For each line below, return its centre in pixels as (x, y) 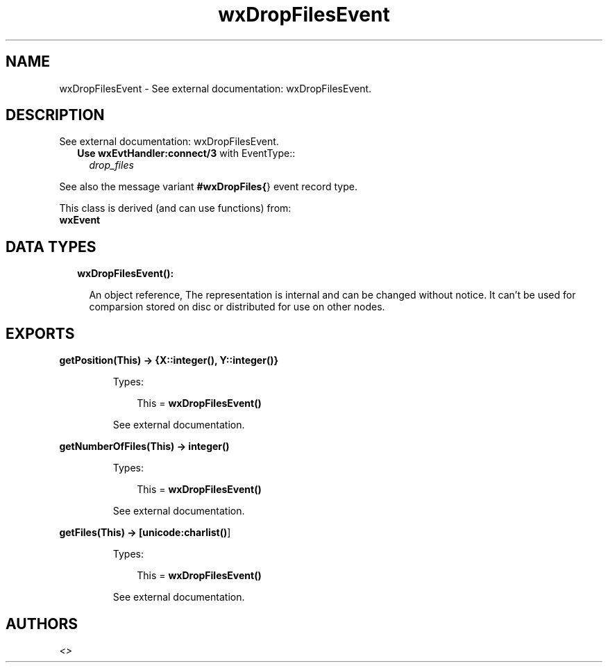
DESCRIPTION (55, 115)
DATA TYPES (51, 247)
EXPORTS (40, 333)
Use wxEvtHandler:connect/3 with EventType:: (186, 153)
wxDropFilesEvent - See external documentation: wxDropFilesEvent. (216, 88)
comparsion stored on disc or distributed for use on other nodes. (237, 307)
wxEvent (80, 220)
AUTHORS (42, 624)
